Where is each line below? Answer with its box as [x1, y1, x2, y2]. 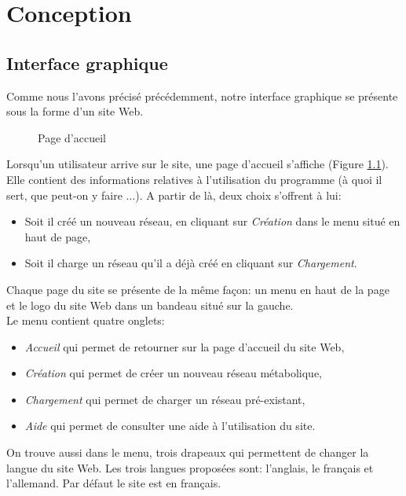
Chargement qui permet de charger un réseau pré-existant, [24, 391, 305, 407]
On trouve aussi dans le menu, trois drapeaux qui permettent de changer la [6, 444, 369, 461]
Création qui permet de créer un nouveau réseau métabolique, [24, 365, 322, 381]
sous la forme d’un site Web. [6, 103, 144, 119]
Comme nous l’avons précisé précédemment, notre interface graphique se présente [6, 87, 398, 104]
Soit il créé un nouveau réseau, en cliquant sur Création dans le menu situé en [24, 213, 401, 230]
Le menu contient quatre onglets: [6, 312, 165, 329]
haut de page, [24, 228, 91, 244]
